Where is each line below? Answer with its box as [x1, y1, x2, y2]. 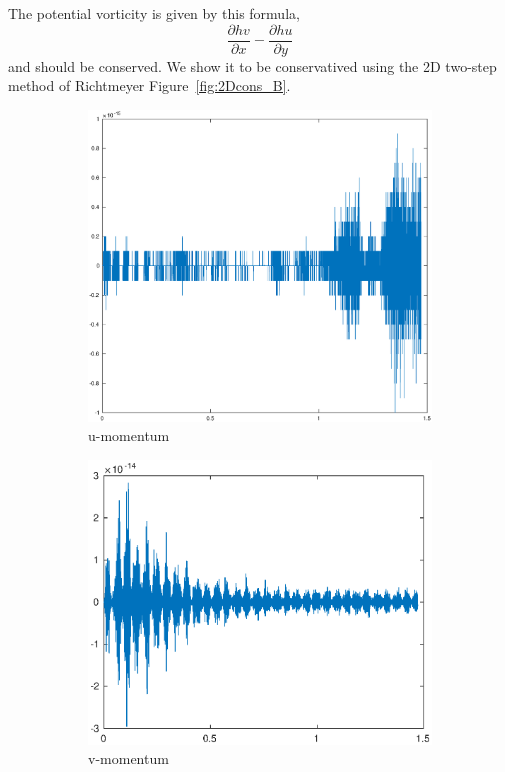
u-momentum [88, 425, 170, 446]
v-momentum [88, 748, 169, 769]
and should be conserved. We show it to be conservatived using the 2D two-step [8, 55, 497, 76]
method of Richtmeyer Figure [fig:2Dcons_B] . [8, 75, 291, 96]
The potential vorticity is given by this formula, [8, 3, 300, 23]
